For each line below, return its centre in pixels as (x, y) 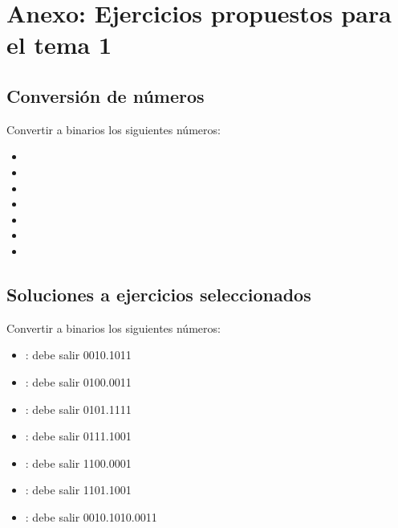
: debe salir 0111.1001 (78, 436)
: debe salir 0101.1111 (78, 409)
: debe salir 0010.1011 (78, 355)
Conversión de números (106, 95)
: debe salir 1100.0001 (78, 463)
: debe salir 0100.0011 (78, 381)
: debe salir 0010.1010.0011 (91, 516)
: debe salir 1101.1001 (78, 490)
